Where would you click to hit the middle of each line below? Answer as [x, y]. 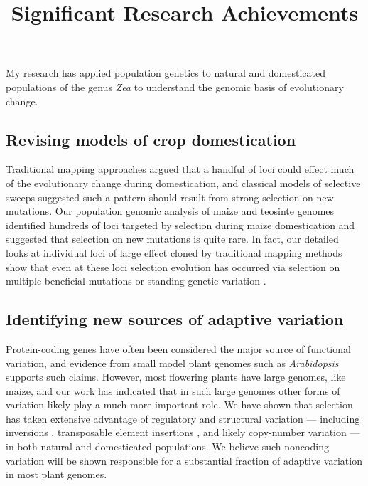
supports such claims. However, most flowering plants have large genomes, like [176, 377]
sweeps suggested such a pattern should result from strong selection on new [170, 197]
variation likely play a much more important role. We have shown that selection [179, 405]
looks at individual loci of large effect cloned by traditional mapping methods [174, 252]
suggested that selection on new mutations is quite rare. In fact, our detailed [172, 239]
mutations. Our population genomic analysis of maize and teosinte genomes [170, 211]
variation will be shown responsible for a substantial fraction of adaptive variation [184, 460]
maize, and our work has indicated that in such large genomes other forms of [173, 390]
